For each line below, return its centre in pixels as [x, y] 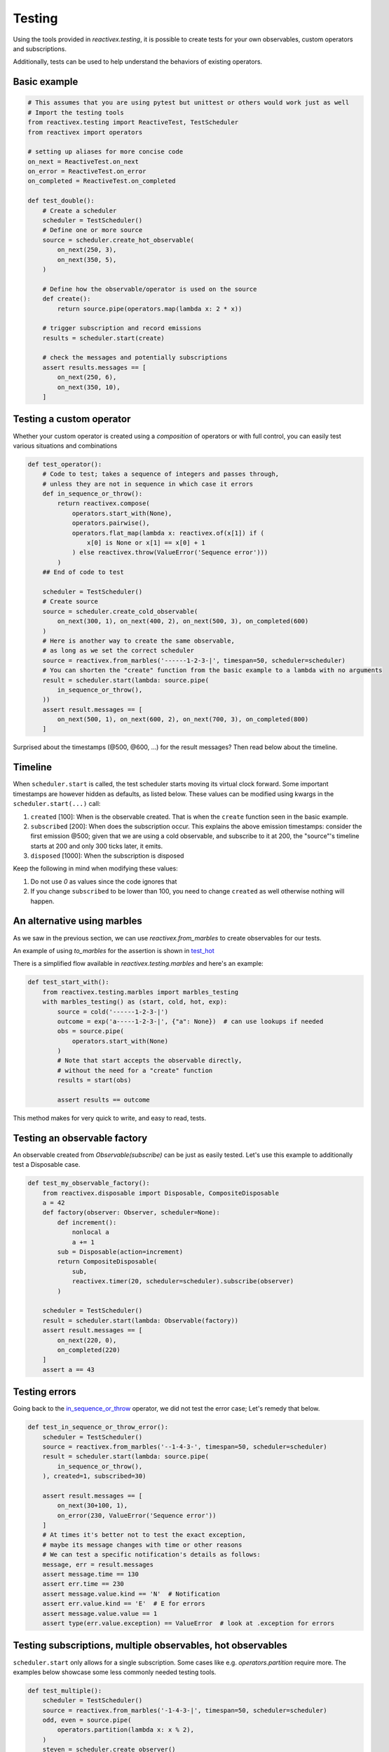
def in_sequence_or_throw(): [93, 494]
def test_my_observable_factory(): [89, 1183]
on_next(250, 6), [87, 377]
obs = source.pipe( [90, 1031]
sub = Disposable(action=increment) [120, 1252]
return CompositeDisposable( [107, 1262]
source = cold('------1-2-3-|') [112, 1012]
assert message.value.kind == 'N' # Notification [131, 1594]
